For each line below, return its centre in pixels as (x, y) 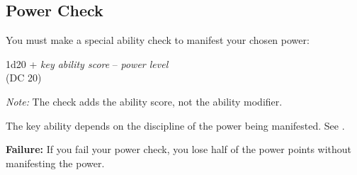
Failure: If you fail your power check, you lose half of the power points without (179, 149)
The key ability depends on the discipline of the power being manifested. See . (175, 125)
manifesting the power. (55, 163)
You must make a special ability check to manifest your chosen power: (158, 40)
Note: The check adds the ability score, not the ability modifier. (144, 101)
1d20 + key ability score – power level (87, 63)
